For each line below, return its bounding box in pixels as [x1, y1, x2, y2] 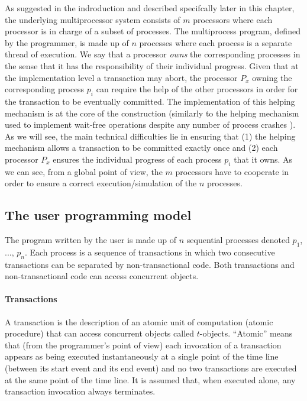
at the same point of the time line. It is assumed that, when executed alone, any [5, 373, 296, 386]
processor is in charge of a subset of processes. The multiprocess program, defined [5, 25, 300, 37]
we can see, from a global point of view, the [5, 165, 163, 177]
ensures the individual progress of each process [53, 153, 222, 165]
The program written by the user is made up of [5, 234, 177, 246]
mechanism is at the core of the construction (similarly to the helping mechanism [5, 106, 299, 119]
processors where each [193, 13, 273, 25]
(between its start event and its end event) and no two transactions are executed [5, 362, 297, 374]
